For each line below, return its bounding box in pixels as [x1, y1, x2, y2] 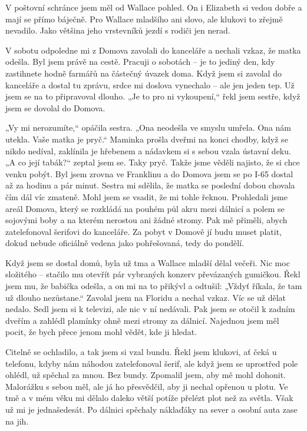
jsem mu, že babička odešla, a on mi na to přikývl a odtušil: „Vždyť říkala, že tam [5, 280, 302, 292]
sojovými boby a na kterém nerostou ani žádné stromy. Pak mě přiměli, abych [5, 214, 288, 226]
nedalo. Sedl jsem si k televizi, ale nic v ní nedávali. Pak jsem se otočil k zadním [5, 303, 295, 315]
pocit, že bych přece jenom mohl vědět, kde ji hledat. [5, 326, 197, 338]
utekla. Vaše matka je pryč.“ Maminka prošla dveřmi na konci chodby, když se [5, 132, 288, 145]
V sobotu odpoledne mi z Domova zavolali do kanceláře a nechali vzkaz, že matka [5, 44, 301, 56]
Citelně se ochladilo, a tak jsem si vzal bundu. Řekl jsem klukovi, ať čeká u [5, 346, 277, 358]
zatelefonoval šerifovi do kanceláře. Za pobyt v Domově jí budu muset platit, [5, 225, 282, 237]
